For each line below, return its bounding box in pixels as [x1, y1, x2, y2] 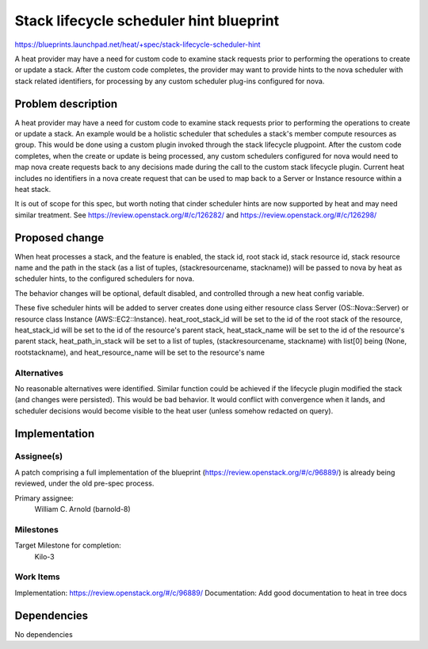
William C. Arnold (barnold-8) [34, 505, 131, 514]
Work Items [14, 571, 60, 582]
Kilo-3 [34, 551, 55, 561]
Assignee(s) [14, 451, 63, 462]
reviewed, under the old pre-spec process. [14, 478, 155, 488]
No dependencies [14, 629, 73, 639]
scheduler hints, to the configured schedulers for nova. [14, 274, 195, 283]
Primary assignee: [14, 493, 75, 503]
